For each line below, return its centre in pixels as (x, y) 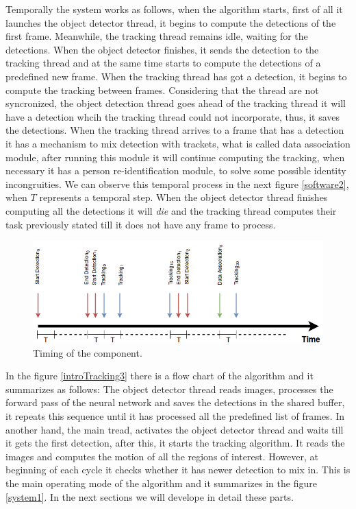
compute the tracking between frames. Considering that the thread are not (162, 90)
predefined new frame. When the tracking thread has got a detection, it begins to (176, 76)
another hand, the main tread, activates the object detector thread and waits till (175, 429)
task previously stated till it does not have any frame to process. (141, 224)
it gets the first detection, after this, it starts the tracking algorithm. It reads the (175, 443)
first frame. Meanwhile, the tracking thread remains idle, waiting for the (157, 36)
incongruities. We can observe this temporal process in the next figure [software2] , (177, 184)
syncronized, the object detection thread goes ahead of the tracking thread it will (176, 103)
